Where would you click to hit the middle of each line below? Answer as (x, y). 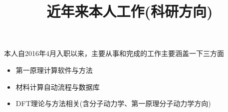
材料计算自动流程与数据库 (58, 86)
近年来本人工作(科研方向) (130, 11)
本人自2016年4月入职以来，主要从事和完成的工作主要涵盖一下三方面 (114, 53)
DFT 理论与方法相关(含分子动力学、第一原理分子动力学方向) (113, 103)
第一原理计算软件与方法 (54, 70)
